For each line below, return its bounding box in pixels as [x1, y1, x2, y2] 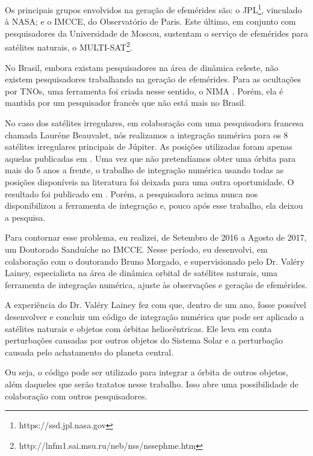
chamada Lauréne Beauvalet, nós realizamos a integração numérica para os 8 [5, 128, 288, 141]
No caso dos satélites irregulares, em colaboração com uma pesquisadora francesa [5, 117, 304, 129]
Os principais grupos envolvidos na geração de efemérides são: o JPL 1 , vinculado [5, 2, 302, 16]
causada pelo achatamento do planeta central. [5, 345, 174, 358]
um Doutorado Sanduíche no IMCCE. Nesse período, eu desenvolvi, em [5, 243, 268, 255]
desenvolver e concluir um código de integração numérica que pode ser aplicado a [5, 310, 304, 322]
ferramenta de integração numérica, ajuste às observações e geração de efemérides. [5, 278, 308, 291]
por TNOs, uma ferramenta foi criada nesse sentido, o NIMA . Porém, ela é [5, 84, 284, 97]
